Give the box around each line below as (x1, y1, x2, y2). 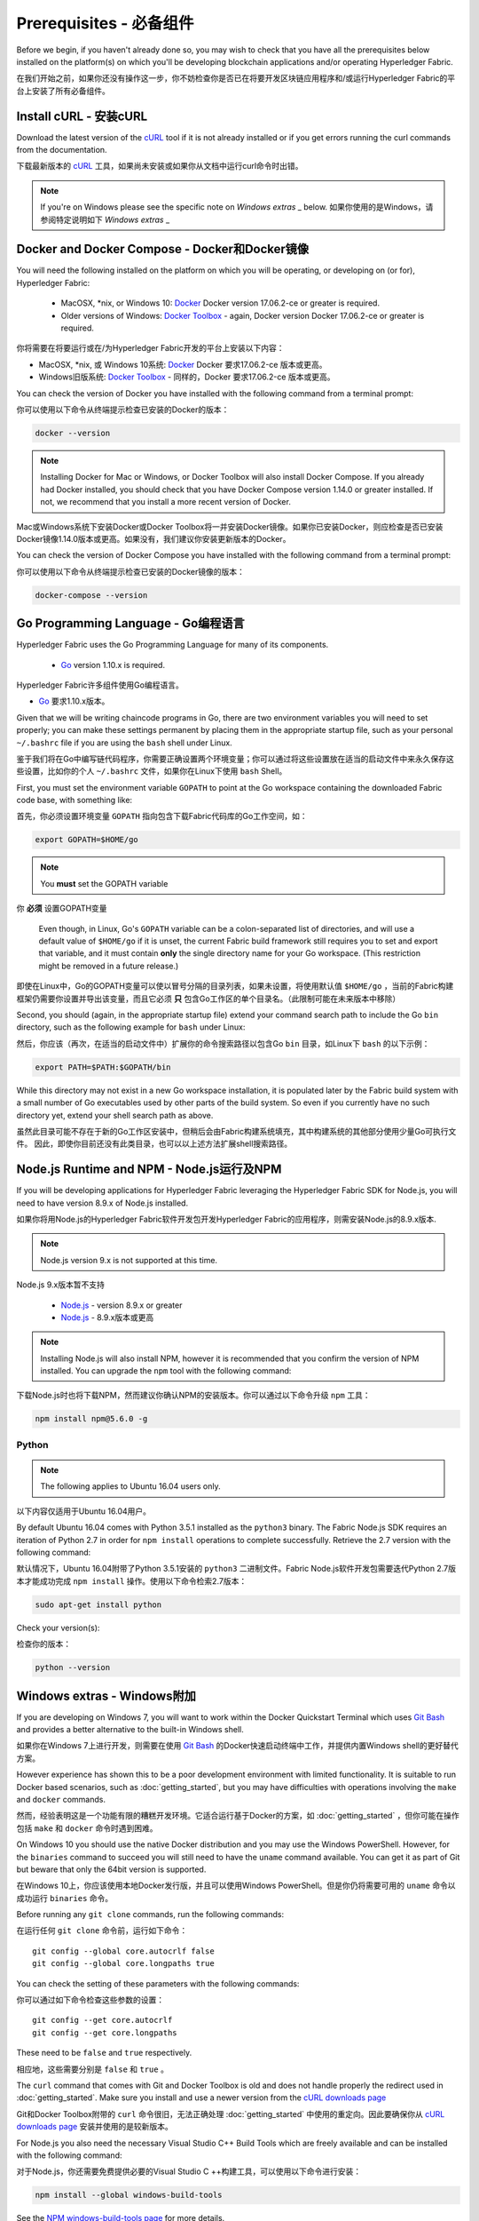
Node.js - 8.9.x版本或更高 (60, 1311, 154, 1323)
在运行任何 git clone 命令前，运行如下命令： (16, 1925, 188, 1936)
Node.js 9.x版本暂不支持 (16, 1279, 106, 1290)
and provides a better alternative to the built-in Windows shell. (16, 1723, 244, 1734)
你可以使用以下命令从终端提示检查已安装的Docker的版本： (16, 404, 230, 415)
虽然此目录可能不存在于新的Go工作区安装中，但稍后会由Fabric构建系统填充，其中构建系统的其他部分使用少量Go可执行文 (16, 1126, 457, 1136)
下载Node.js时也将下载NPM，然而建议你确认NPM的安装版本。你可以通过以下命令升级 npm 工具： (16, 1390, 371, 1401)
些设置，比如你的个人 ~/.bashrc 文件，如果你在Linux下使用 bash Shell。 (16, 766, 287, 776)
